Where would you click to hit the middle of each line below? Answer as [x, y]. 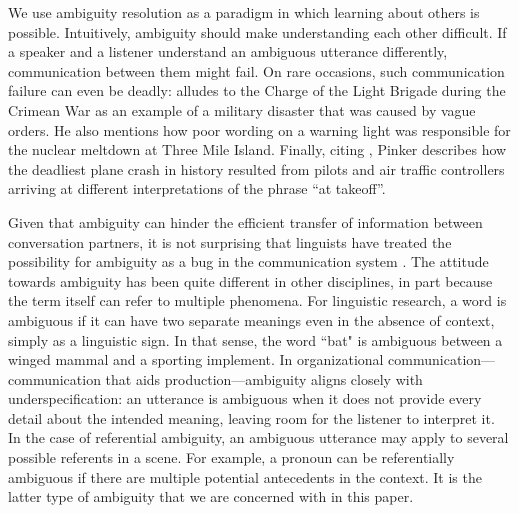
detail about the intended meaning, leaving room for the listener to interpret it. [251, 417]
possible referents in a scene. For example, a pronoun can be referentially [231, 457]
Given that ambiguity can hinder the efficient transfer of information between [245, 221]
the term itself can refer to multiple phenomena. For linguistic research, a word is [257, 300]
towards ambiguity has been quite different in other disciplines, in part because [250, 280]
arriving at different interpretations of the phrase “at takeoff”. [197, 188]
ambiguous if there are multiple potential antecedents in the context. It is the [245, 476]
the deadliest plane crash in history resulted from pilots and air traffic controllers [256, 168]
